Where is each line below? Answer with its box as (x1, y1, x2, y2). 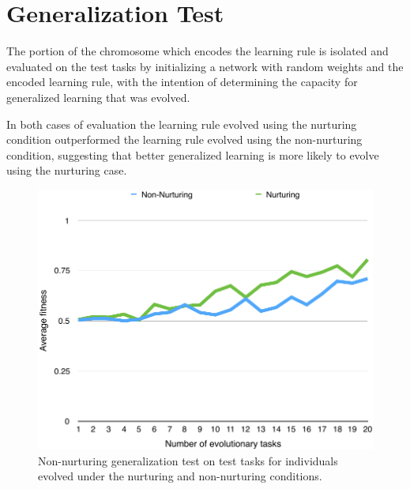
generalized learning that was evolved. (6, 88, 190, 105)
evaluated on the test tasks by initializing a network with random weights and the (6, 58, 404, 74)
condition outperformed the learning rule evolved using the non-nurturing (6, 131, 363, 148)
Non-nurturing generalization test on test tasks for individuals (38, 452, 338, 468)
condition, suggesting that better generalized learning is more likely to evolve (6, 146, 379, 163)
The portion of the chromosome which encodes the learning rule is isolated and (6, 43, 389, 59)
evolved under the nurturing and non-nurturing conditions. (38, 468, 322, 484)
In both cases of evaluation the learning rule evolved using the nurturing (6, 115, 357, 132)
